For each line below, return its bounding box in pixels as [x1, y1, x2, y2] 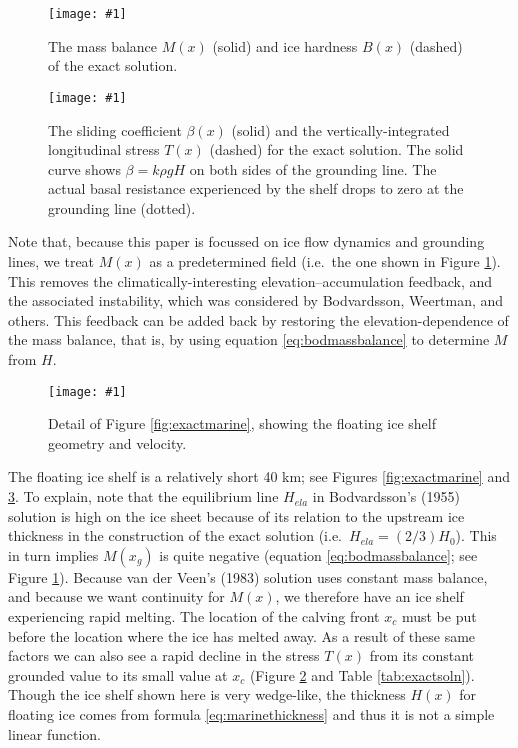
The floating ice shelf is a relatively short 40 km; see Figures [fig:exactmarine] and [8, 466, 510, 487]
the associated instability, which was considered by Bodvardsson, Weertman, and [8, 290, 504, 311]
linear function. [8, 723, 102, 744]
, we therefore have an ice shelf [275, 586, 464, 607]
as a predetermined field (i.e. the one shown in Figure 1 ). [149, 251, 501, 272]
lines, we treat [8, 251, 95, 272]
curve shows [48, 158, 121, 179]
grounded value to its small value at [8, 664, 228, 685]
